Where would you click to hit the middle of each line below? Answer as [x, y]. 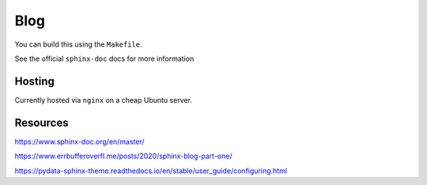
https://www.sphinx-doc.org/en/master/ [80, 142]
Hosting [35, 81]
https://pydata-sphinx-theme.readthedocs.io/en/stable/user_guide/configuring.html [151, 171]
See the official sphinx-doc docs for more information [104, 59]
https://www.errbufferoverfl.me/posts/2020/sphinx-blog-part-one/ [123, 156]
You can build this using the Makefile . [78, 44]
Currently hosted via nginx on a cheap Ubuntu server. [104, 100]
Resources [42, 123]
